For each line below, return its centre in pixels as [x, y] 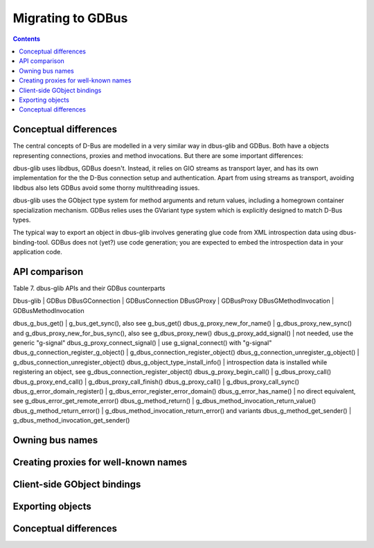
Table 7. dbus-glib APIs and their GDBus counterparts [89, 288]
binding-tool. [31, 242]
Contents [27, 39]
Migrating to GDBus [70, 18]
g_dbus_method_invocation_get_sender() [71, 421]
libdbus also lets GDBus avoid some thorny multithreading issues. [106, 188]
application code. [37, 252]
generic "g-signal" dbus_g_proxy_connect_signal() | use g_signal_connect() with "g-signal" [142, 342]
